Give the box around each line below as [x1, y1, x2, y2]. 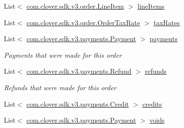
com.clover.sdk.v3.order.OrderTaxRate [26, 17, 140, 27]
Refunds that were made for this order [4, 82, 116, 92]
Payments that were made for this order [4, 49, 122, 60]
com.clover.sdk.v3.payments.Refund [26, 66, 131, 76]
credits [142, 98, 162, 109]
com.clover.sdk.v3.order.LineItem [26, 1, 124, 11]
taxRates [153, 17, 180, 27]
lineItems [137, 1, 165, 11]
